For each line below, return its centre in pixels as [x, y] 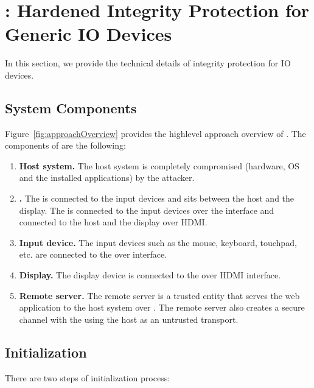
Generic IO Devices [89, 34]
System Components [71, 108]
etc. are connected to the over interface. [93, 254]
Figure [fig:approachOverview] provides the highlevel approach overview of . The [155, 133]
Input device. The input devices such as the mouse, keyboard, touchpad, [158, 242]
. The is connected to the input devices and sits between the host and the [157, 198]
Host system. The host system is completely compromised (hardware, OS [159, 165]
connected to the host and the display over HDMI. [113, 222]
